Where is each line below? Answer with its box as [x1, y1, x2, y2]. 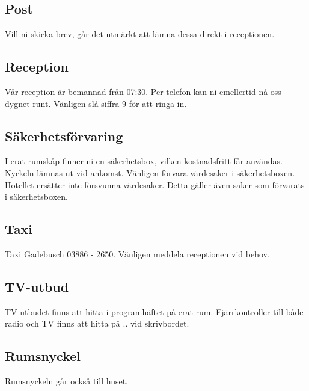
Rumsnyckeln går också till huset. [5, 375, 129, 387]
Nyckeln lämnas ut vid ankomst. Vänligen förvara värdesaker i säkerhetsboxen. [5, 166, 295, 179]
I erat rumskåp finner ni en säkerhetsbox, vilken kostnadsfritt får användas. [5, 155, 283, 167]
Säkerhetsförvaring [5, 126, 123, 145]
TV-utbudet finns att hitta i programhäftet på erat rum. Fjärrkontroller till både [5, 305, 304, 318]
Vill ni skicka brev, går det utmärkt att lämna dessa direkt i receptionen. [5, 28, 275, 40]
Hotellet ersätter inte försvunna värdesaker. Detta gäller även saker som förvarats [5, 178, 305, 191]
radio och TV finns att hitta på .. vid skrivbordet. [5, 317, 189, 330]
